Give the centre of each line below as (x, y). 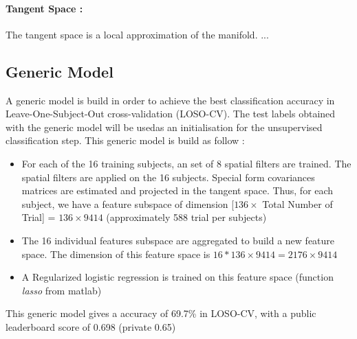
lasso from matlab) (62, 290)
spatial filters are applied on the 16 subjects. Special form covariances (168, 177)
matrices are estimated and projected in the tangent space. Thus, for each (177, 190)
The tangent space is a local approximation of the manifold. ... (137, 34)
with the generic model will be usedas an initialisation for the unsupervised (164, 127)
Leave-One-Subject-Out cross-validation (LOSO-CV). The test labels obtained (171, 114)
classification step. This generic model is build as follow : (125, 140)
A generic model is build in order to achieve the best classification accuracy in (170, 100)
